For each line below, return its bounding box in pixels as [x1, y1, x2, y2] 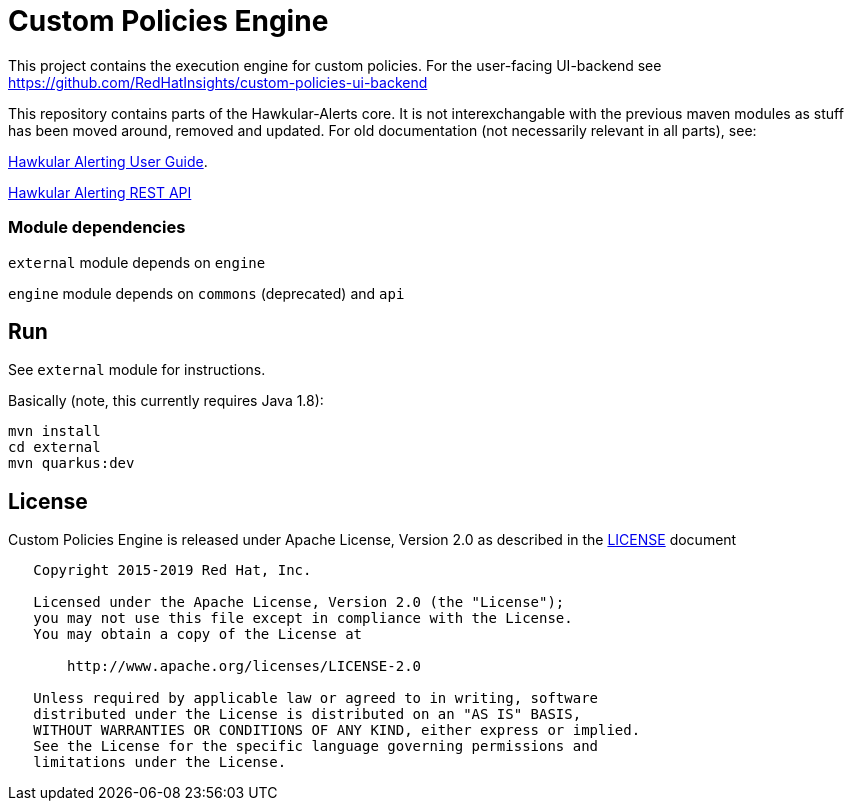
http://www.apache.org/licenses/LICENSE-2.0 [67, 658, 422, 675]
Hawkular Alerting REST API [8, 183, 192, 201]
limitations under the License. [33, 754, 287, 771]
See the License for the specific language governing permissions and [33, 738, 599, 755]
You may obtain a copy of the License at [33, 626, 363, 643]
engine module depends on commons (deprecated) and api [8, 284, 405, 302]
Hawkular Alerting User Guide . [8, 152, 208, 170]
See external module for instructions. [8, 361, 266, 379]
